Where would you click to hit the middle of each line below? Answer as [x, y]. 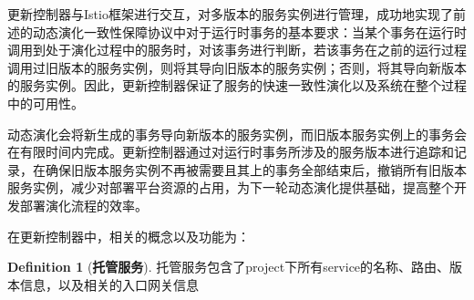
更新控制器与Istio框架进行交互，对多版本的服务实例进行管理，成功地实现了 [230, 14]
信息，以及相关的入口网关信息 [109, 284]
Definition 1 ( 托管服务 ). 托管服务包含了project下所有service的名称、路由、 [229, 267]
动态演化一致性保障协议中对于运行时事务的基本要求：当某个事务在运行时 [249, 31]
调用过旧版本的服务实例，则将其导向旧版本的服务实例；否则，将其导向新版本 [237, 67]
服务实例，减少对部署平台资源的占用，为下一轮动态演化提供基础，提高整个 [231, 187]
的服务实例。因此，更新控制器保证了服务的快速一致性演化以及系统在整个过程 [237, 85]
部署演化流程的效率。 [83, 205]
